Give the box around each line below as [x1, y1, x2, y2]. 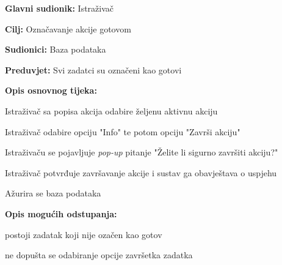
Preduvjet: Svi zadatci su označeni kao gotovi [5, 63, 182, 76]
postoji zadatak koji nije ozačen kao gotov [5, 228, 162, 241]
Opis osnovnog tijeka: [5, 84, 97, 97]
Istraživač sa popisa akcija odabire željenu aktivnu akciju [5, 104, 218, 117]
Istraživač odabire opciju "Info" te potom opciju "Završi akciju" [5, 125, 240, 138]
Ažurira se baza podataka [5, 187, 101, 200]
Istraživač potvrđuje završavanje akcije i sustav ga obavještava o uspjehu [5, 166, 277, 179]
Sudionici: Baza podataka [5, 43, 106, 56]
